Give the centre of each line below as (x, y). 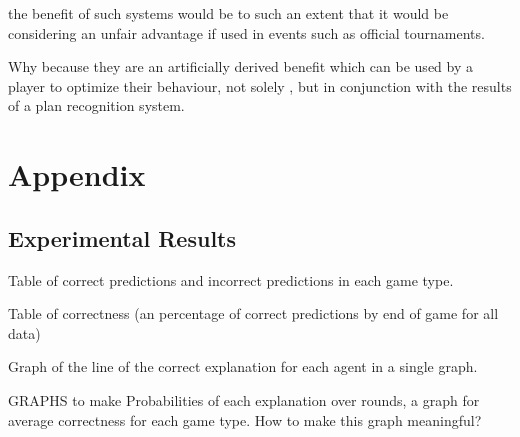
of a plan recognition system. (96, 105)
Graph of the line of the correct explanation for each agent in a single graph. (243, 366)
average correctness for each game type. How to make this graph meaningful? (245, 419)
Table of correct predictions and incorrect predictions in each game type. (231, 279)
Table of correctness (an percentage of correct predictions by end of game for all (253, 313)
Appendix (77, 174)
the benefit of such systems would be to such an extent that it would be (228, 13)
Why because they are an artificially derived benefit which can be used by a (240, 66)
